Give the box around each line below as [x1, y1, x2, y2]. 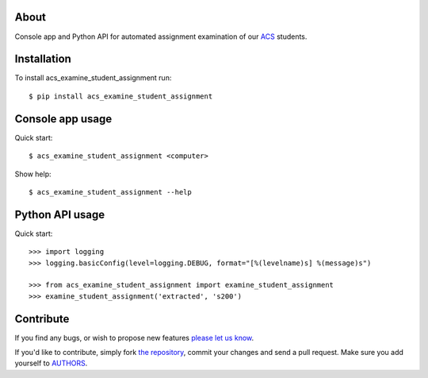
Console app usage [14, 112, 113, 125]
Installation [14, 52, 71, 66]
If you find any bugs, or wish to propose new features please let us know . [14, 333, 254, 342]
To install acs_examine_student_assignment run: [14, 73, 172, 83]
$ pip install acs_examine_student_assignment [29, 91, 213, 101]
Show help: [14, 169, 52, 179]
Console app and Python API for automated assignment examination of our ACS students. [14, 32, 308, 41]
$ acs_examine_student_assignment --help [29, 187, 192, 196]
